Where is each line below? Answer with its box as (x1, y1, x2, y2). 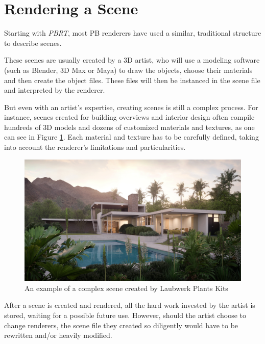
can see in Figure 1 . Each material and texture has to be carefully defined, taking (4, 131, 259, 142)
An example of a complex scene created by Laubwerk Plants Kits (25, 282, 228, 293)
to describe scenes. (4, 37, 62, 48)
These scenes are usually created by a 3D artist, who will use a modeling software (4, 55, 260, 65)
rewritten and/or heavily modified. (4, 330, 112, 340)
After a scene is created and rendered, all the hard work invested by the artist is (4, 300, 255, 310)
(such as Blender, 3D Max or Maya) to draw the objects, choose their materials (4, 64, 253, 75)
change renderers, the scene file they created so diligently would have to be (4, 320, 238, 330)
